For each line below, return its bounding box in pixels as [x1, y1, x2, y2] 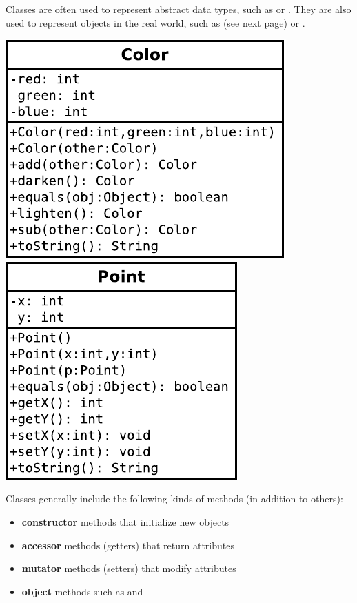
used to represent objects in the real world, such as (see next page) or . [6, 15, 305, 30]
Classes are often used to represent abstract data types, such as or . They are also [6, 2, 351, 16]
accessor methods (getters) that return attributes [21, 538, 234, 552]
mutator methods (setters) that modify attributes [21, 561, 236, 575]
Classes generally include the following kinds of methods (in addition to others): [6, 491, 343, 506]
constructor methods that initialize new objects [21, 514, 229, 529]
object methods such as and [21, 584, 143, 598]
